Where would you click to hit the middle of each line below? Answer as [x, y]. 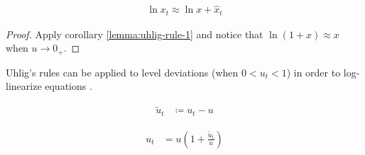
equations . [69, 86]
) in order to [314, 72]
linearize [24, 86]
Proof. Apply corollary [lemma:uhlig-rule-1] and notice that [135, 34]
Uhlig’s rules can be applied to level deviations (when [122, 72]
